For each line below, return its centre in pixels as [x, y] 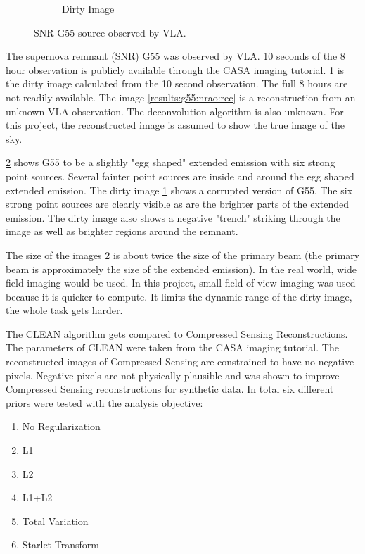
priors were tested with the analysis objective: [104, 402]
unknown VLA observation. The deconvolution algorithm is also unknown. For [175, 111]
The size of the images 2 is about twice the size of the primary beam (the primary [183, 254]
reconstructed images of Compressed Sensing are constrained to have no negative [180, 361]
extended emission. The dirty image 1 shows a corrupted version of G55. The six [179, 190]
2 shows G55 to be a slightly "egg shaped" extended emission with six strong [171, 162]
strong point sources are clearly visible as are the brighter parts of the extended [178, 204]
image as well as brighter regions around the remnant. [122, 231]
